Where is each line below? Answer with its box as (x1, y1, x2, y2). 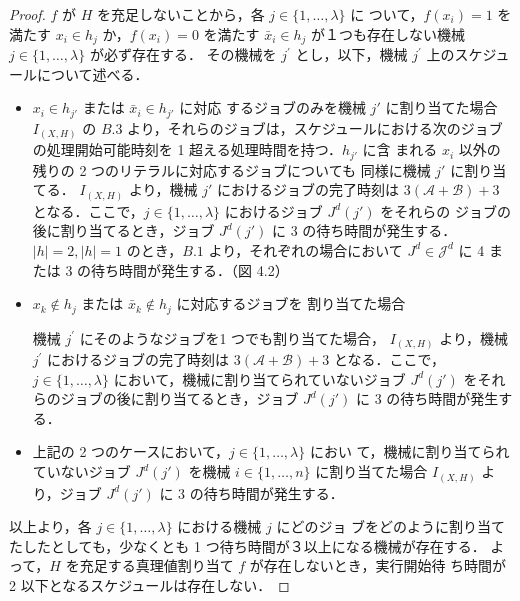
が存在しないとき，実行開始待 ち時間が (249, 555, 507, 576)
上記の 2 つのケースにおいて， (32, 441, 230, 462)
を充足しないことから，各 (97, 4, 265, 24)
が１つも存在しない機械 (311, 23, 466, 44)
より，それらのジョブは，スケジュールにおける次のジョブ (127, 117, 503, 138)
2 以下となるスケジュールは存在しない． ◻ (9, 574, 290, 595)
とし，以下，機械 (295, 44, 408, 65)
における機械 (177, 516, 262, 537)
